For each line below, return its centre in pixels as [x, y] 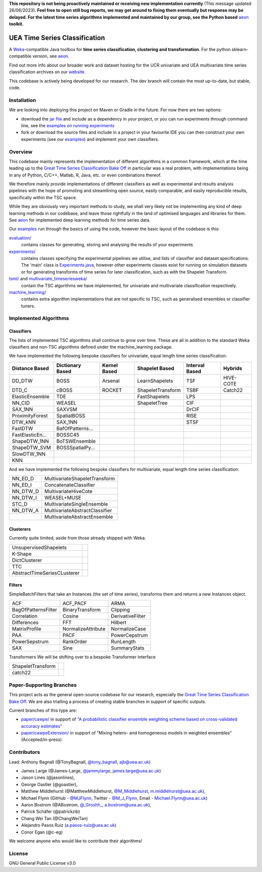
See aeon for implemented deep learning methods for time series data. [80, 220]
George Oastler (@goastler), [49, 784]
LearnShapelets [155, 380]
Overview [21, 152]
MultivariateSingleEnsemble [76, 504]
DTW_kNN [24, 422]
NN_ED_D [23, 479]
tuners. [28, 306]
